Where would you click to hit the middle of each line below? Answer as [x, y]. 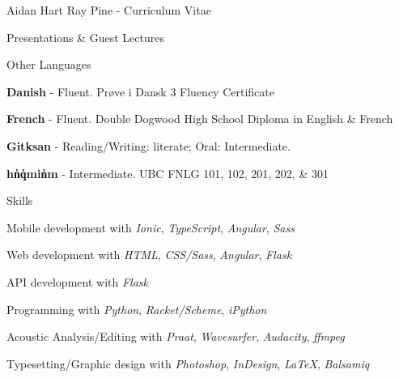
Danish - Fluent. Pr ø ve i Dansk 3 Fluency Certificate [140, 91]
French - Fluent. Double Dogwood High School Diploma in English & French [200, 119]
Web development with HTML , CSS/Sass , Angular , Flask [149, 255]
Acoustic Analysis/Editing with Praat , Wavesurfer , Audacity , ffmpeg [176, 336]
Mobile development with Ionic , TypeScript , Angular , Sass [151, 227]
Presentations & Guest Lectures [85, 37]
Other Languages [49, 64]
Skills [20, 200]
